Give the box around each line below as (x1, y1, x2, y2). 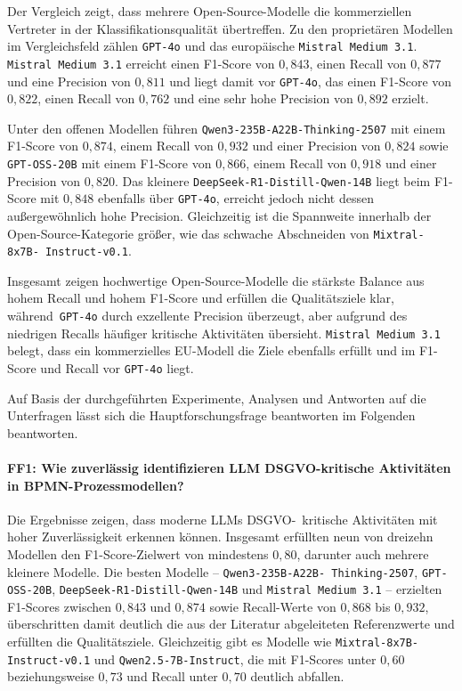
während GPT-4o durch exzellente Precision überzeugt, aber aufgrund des (7, 306, 408, 325)
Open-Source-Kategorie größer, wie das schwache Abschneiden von (7, 224, 369, 242)
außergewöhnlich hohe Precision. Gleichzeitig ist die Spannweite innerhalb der (7, 206, 432, 224)
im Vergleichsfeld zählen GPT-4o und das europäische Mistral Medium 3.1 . (7, 37, 417, 55)
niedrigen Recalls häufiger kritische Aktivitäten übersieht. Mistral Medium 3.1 (7, 323, 441, 342)
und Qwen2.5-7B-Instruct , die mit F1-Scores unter (93, 649, 377, 668)
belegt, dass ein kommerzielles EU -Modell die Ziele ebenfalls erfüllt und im (7, 341, 416, 360)
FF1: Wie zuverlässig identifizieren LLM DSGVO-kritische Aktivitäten (7, 459, 451, 476)
